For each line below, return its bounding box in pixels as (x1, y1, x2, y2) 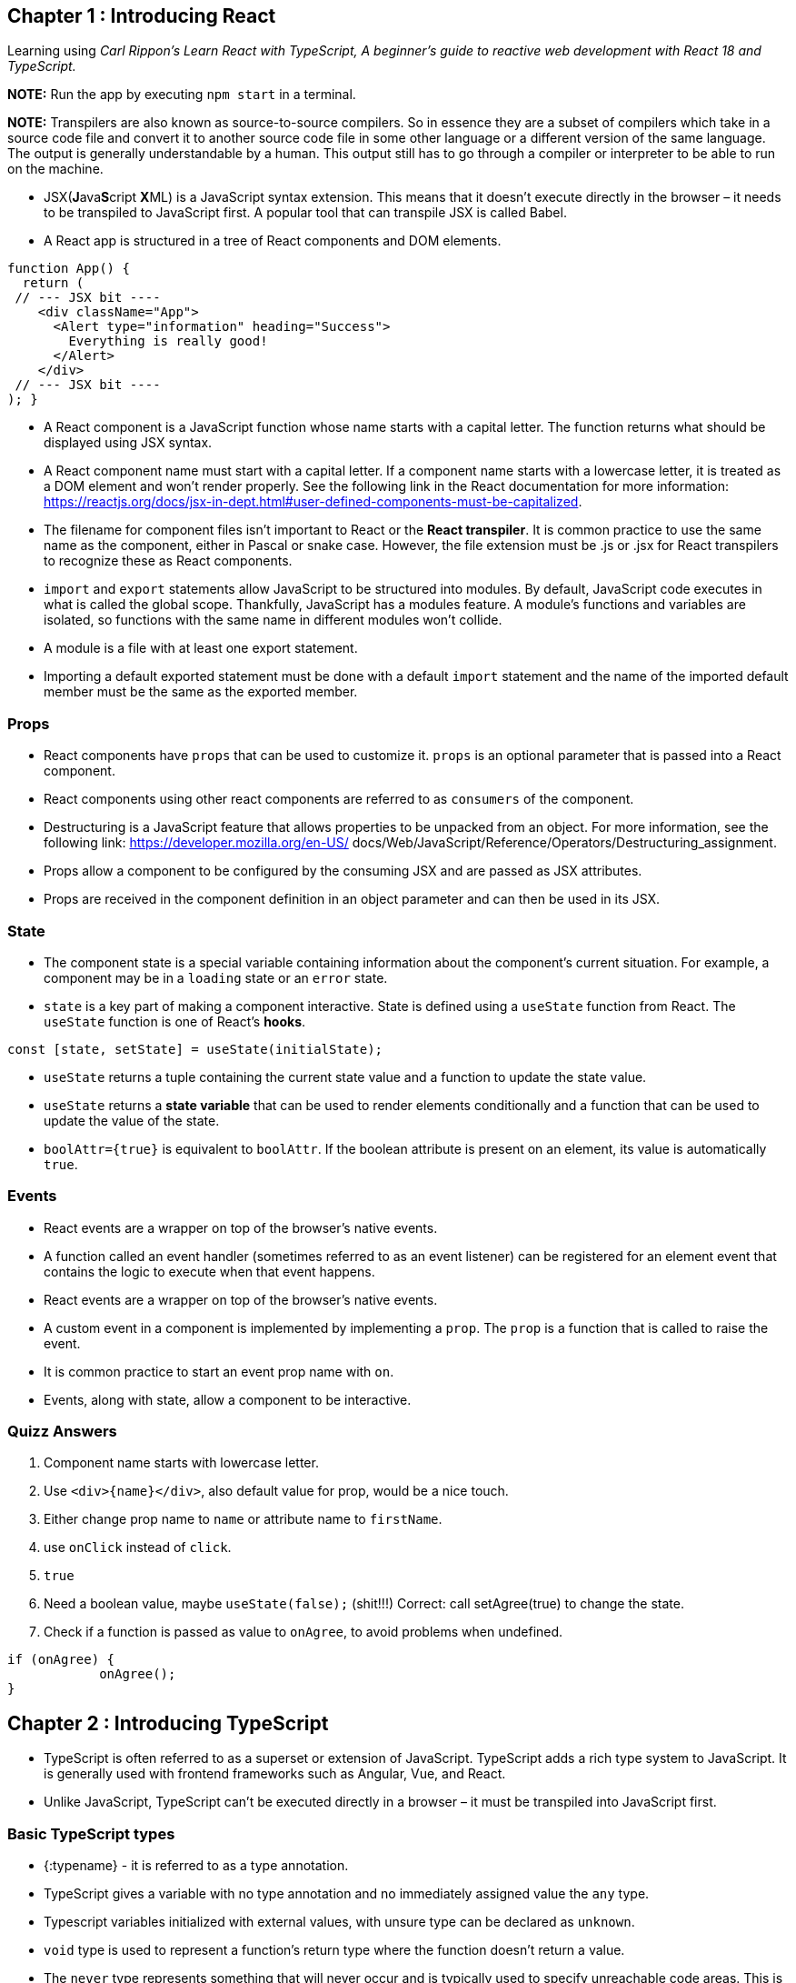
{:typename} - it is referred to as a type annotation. (44, 1858, 349, 1874)
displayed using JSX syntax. (44, 435, 213, 451)
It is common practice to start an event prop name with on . (44, 1363, 394, 1379)
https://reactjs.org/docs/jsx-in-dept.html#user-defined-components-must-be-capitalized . (44, 494, 582, 510)
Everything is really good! (68, 334, 268, 349)
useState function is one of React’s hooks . (44, 1013, 306, 1029)
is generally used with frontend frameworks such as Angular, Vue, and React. (44, 1766, 506, 1782)
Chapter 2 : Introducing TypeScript (7, 1711, 329, 1735)
